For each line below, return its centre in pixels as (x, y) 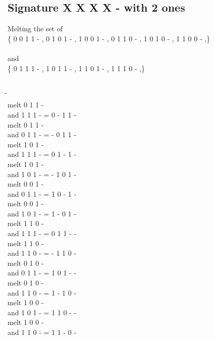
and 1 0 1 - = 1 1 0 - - (42, 312)
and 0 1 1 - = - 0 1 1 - (42, 134)
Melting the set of (35, 29)
